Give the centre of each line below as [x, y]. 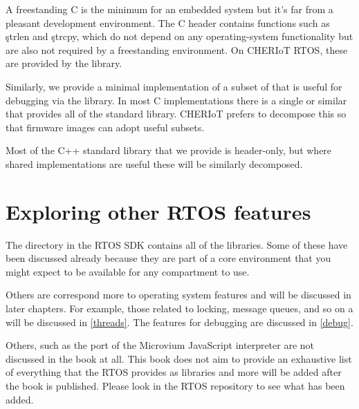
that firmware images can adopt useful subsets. [105, 127]
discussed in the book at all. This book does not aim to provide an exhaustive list [179, 358]
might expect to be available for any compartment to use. [128, 271]
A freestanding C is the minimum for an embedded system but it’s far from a [169, 9]
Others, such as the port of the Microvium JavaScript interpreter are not [160, 345]
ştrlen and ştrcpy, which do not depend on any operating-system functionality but [179, 36]
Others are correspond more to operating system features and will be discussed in [178, 295]
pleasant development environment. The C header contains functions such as [168, 22]
